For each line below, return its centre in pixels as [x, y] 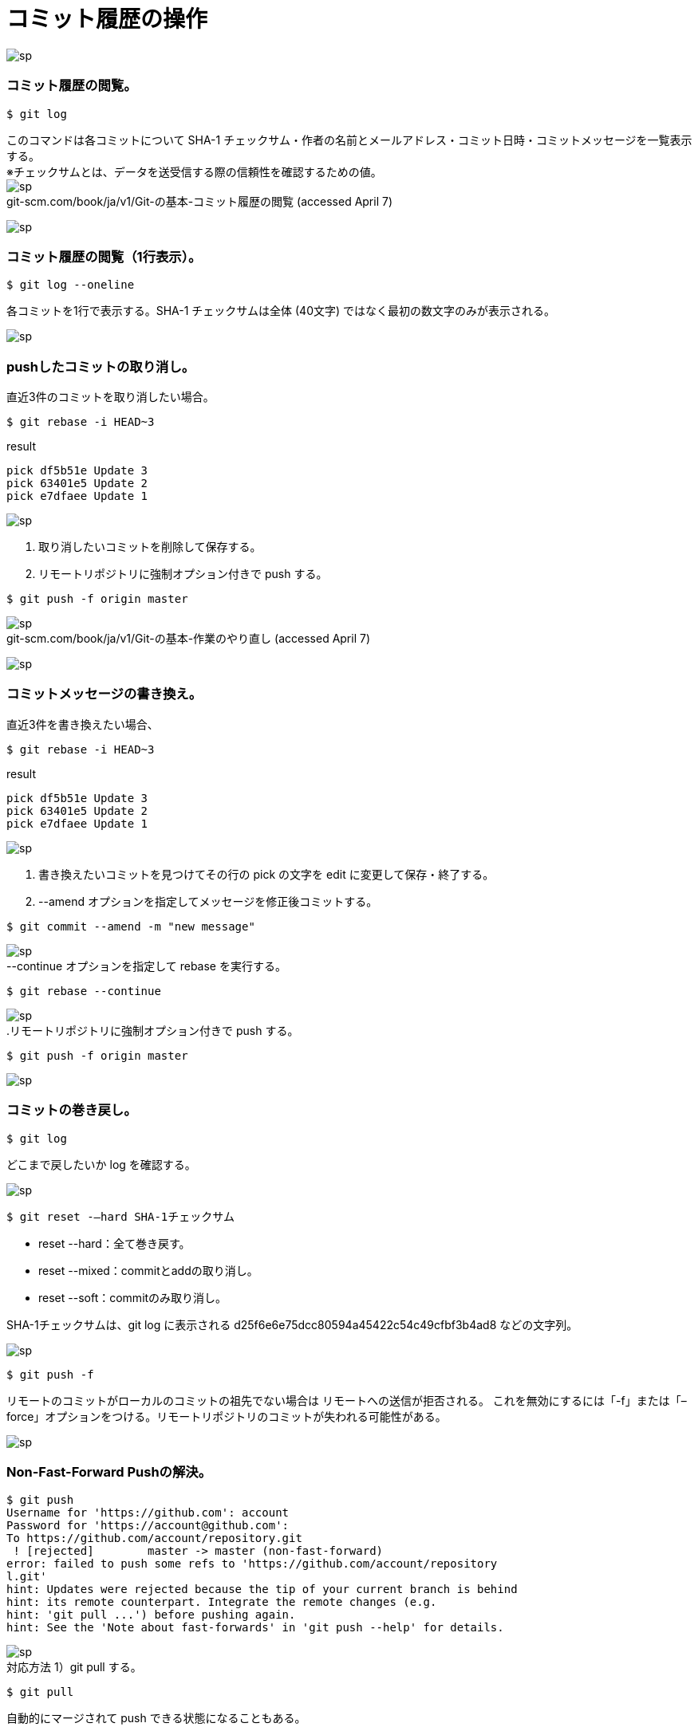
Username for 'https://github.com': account [148, 1513]
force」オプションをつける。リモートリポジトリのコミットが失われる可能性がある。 [227, 1416]
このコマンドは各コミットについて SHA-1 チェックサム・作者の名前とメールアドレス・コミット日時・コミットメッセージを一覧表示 [349, 140]
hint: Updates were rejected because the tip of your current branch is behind [262, 1589]
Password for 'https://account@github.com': [148, 1526]
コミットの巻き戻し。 [72, 1110]
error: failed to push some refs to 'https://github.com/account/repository [252, 1564]
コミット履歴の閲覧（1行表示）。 [104, 256]
